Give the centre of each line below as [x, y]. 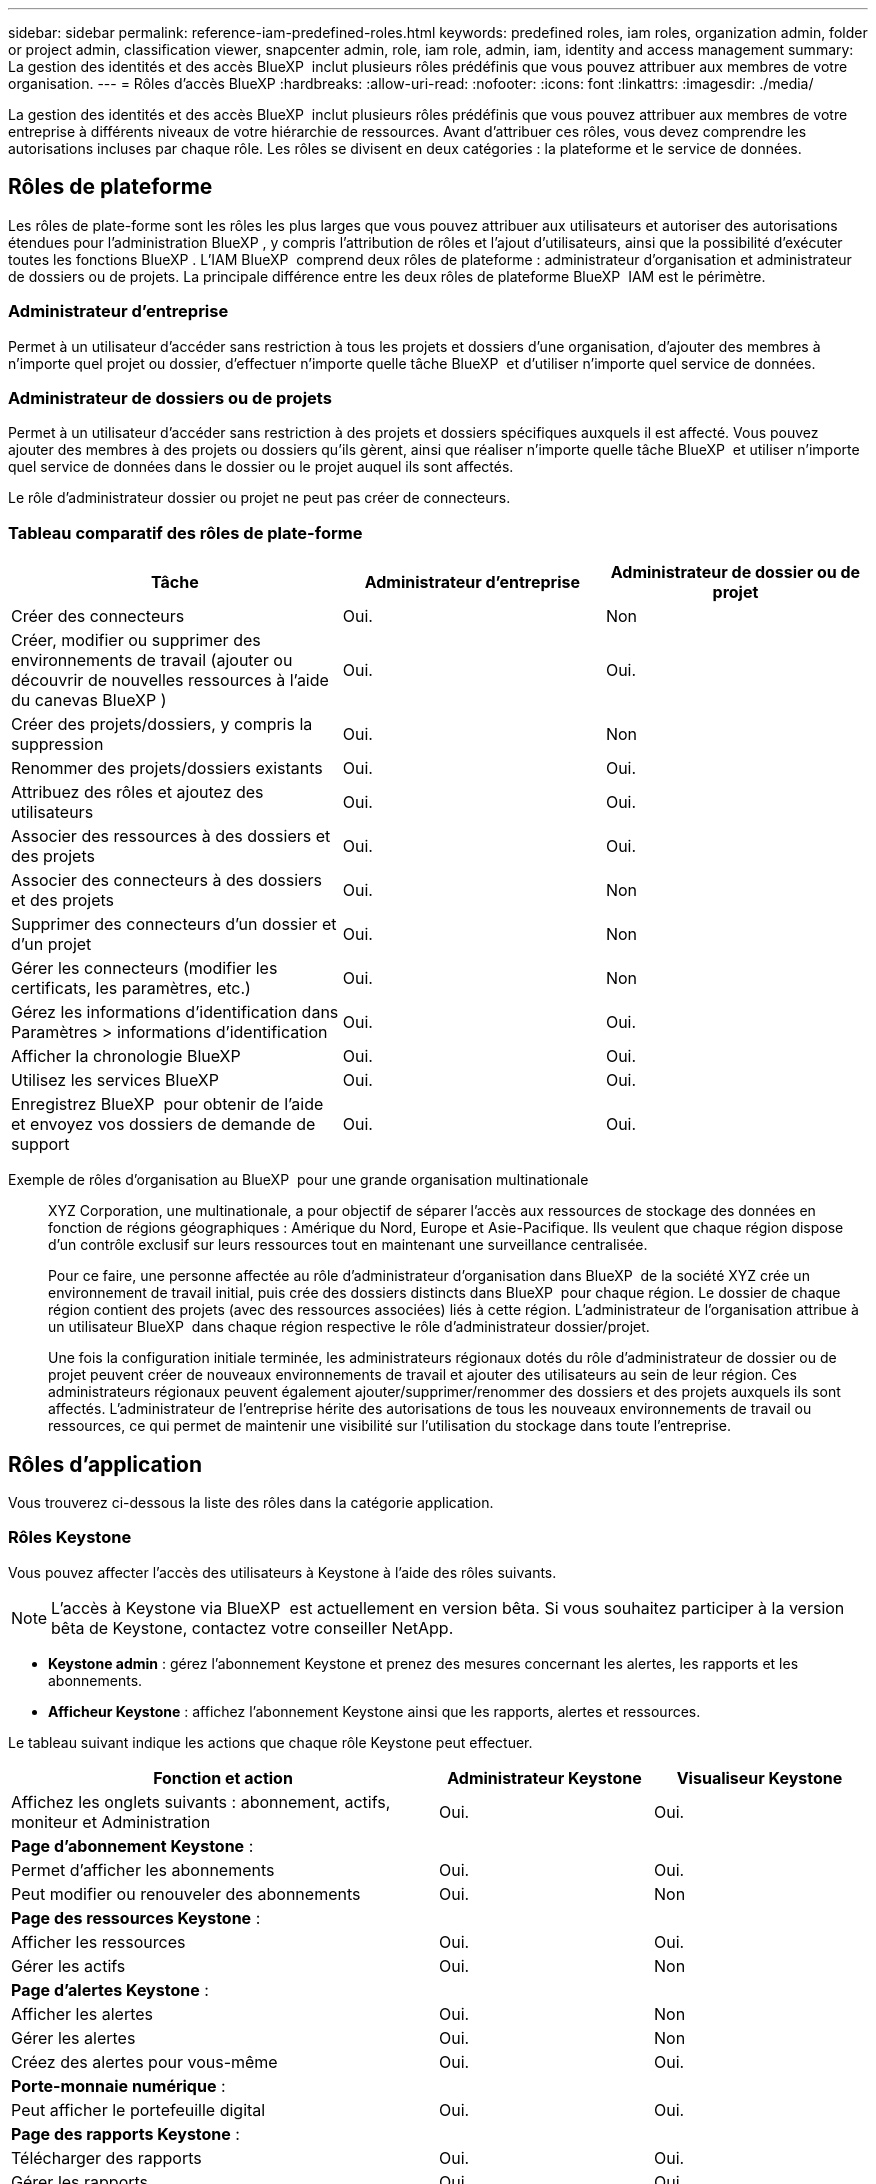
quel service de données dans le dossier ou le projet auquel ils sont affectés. [261, 467]
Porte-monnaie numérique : [118, 2085]
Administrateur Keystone [544, 1777]
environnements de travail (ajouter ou [152, 660]
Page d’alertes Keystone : [110, 1989]
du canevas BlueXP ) [89, 700]
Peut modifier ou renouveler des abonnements [186, 1893]
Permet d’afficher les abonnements [143, 1869]
